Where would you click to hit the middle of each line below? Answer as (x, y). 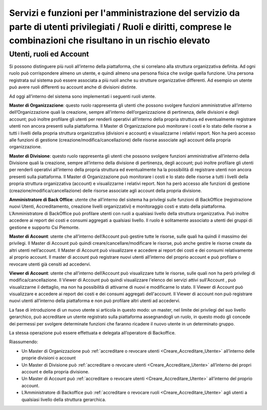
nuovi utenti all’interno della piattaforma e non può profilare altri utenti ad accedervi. (95, 301)
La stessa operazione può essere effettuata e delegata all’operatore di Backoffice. (92, 333)
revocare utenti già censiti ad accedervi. (50, 264)
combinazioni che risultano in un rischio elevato (110, 41)
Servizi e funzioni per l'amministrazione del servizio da (124, 13)
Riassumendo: (24, 342)
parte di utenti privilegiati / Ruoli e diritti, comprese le (120, 27)
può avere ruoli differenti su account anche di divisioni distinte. (73, 87)
